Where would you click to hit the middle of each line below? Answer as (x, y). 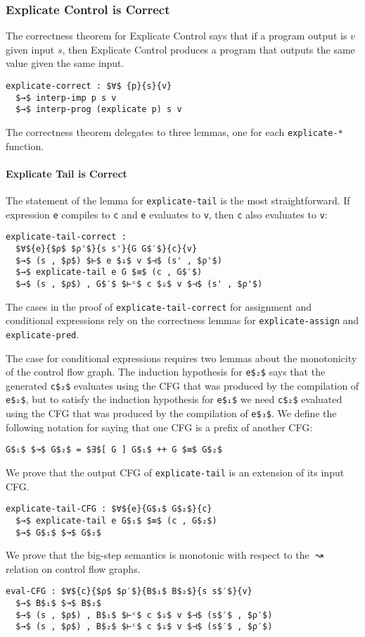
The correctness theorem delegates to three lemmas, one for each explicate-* (174, 131)
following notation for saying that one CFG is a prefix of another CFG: (159, 427)
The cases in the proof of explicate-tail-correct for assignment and (159, 306)
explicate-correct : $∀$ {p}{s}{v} (89, 86)
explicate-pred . (43, 334)
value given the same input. (65, 63)
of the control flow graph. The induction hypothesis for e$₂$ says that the (166, 372)
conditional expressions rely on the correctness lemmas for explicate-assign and (182, 320)
